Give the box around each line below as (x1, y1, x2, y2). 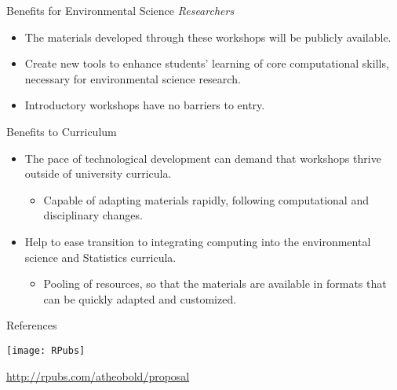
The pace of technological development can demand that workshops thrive (24, 149, 381, 166)
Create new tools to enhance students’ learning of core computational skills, (24, 55, 389, 72)
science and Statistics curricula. (24, 248, 177, 265)
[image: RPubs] (6, 344, 86, 356)
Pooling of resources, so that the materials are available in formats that (43, 275, 387, 292)
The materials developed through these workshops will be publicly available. (24, 28, 392, 45)
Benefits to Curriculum (6, 123, 117, 139)
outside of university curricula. (24, 165, 172, 182)
